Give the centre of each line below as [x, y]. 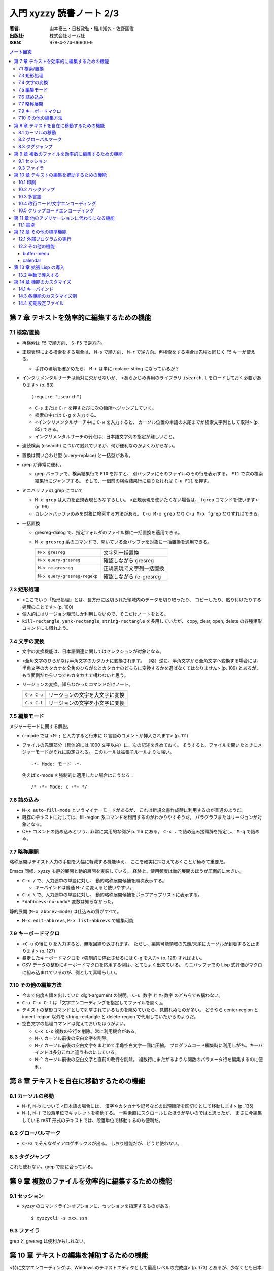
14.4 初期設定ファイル [41, 303]
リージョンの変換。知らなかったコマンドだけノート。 [78, 684]
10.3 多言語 [30, 196]
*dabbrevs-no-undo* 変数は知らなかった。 [69, 902]
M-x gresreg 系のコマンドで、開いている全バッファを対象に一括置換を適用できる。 [123, 542]
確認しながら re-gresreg [132, 576]
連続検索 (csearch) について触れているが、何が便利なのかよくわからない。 [100, 446]
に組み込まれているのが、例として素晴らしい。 [71, 972]
